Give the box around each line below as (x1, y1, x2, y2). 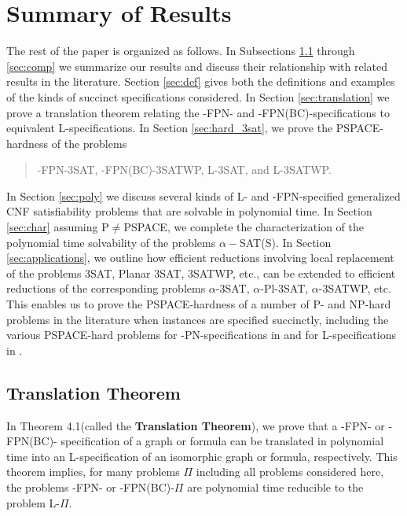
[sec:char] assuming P (6, 219, 109, 235)
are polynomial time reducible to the (187, 478, 364, 495)
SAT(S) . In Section (239, 234, 332, 250)
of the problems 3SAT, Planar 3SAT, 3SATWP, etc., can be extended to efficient (6, 264, 396, 281)
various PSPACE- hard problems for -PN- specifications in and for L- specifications (6, 326, 396, 343)
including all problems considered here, (196, 463, 384, 480)
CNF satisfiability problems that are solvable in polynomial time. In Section (6, 203, 372, 219)
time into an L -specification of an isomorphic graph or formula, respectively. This (6, 448, 398, 464)
